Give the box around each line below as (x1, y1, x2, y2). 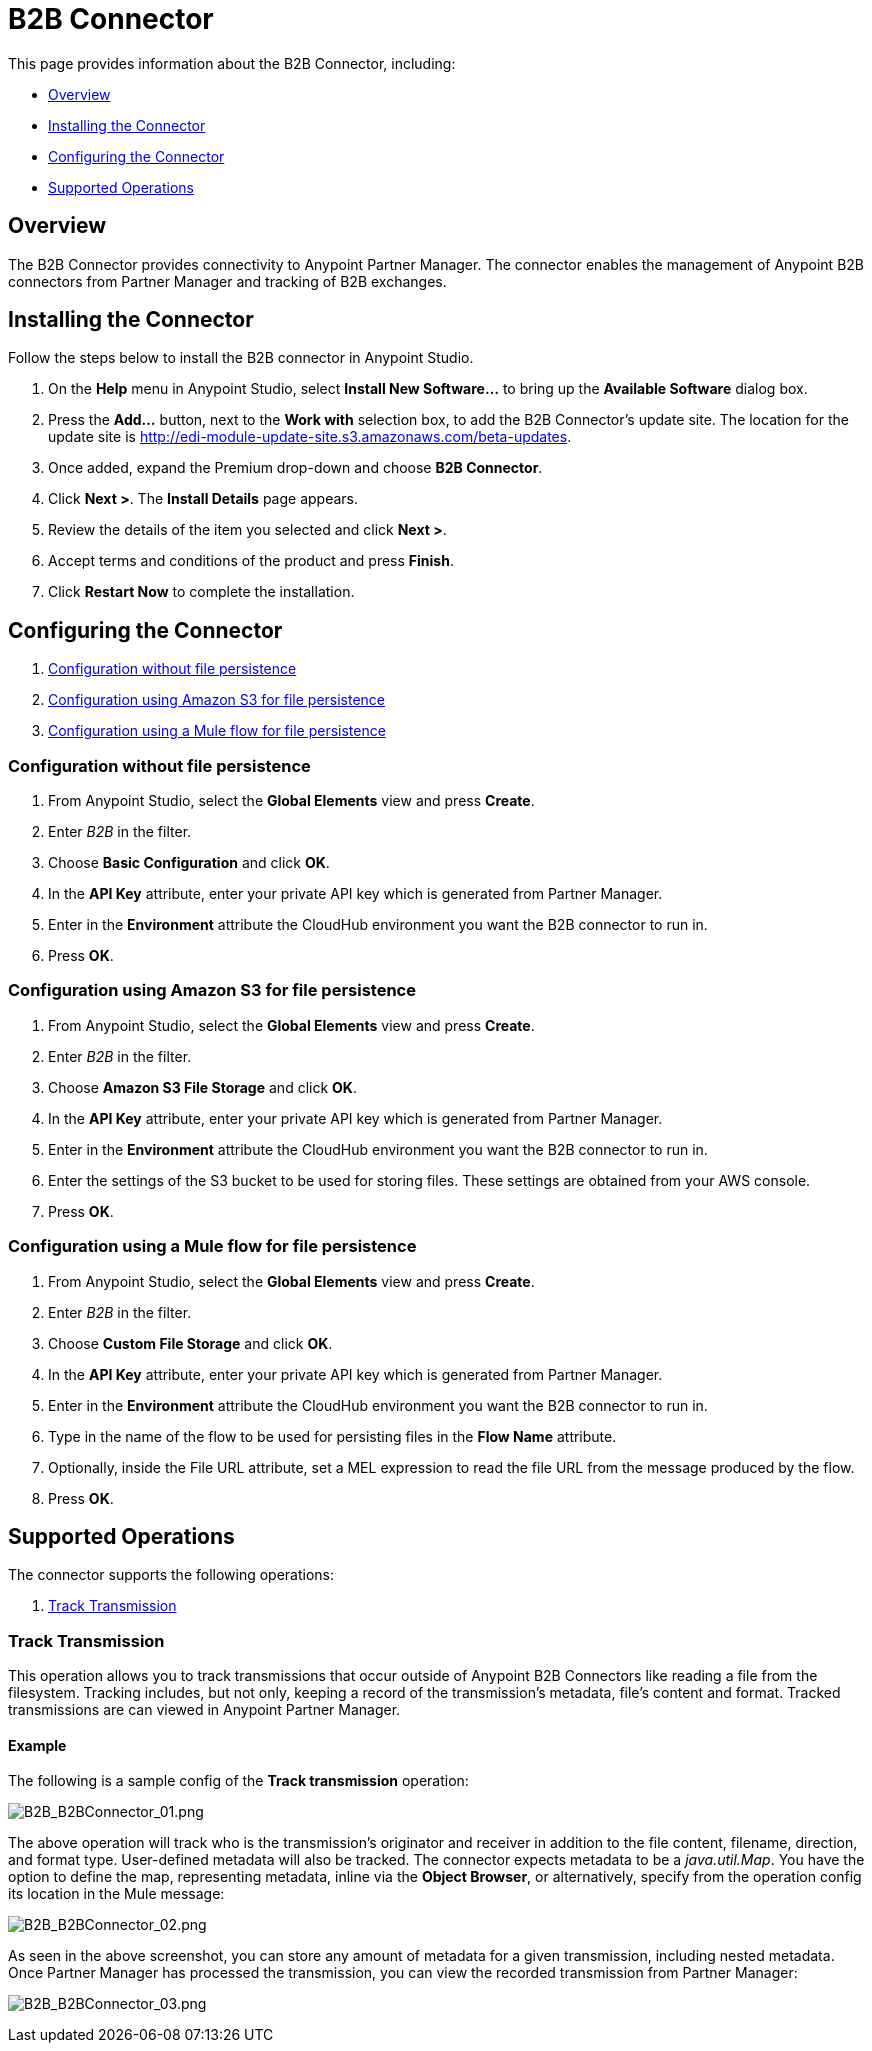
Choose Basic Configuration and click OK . (48, 854, 330, 872)
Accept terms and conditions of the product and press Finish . (48, 552, 454, 570)
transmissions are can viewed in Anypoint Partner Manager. (8, 1701, 401, 1719)
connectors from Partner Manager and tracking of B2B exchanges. (8, 272, 447, 290)
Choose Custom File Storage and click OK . (48, 1334, 333, 1352)
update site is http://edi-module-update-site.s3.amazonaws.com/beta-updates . (48, 428, 572, 446)
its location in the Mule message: (8, 1885, 225, 1903)
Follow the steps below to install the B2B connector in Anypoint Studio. (8, 349, 474, 367)
